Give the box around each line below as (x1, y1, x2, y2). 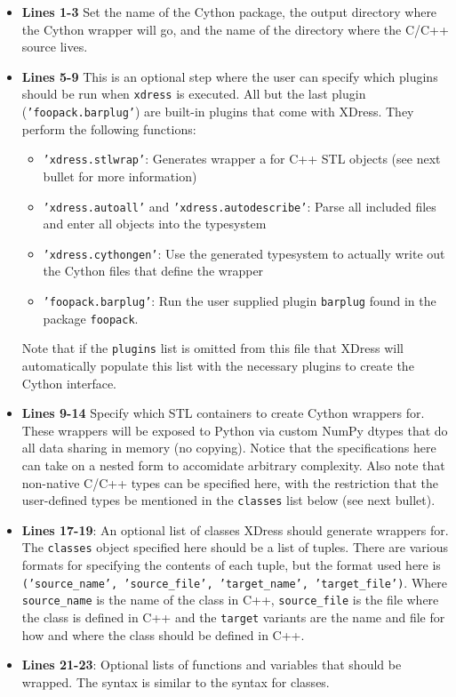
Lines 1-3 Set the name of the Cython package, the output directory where (21, 3, 437, 20)
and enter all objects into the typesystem (43, 214, 267, 233)
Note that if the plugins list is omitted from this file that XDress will (21, 339, 404, 357)
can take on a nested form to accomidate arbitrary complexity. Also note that (21, 455, 445, 474)
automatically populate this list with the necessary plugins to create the (21, 357, 414, 374)
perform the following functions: (21, 119, 196, 138)
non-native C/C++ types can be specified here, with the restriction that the (21, 473, 438, 492)
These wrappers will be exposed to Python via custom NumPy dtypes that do (21, 421, 448, 439)
